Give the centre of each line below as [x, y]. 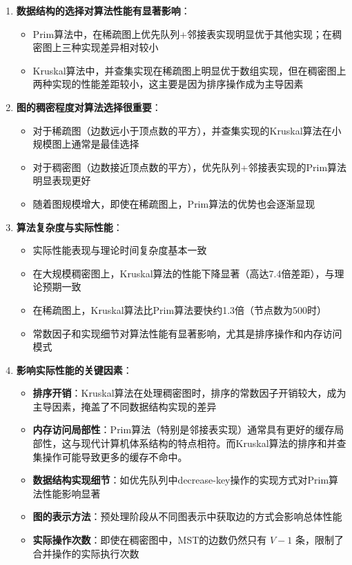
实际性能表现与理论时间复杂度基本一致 [120, 250]
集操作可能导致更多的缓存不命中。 [110, 456]
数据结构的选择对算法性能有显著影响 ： [103, 10]
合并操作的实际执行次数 [86, 553]
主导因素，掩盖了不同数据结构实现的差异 [125, 406]
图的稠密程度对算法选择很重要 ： [89, 107]
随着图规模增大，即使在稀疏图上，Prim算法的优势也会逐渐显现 [174, 203]
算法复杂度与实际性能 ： [69, 227]
